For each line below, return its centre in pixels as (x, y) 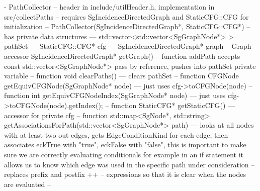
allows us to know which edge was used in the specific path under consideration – (129, 164)
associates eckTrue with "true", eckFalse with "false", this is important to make (125, 145)
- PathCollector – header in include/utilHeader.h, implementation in (109, 7)
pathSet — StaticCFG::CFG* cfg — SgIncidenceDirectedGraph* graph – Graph (128, 46)
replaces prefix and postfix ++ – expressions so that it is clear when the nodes (125, 174)
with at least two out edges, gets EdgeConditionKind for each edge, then (116, 134)
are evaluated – (27, 184)
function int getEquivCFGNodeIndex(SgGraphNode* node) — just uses (115, 95)
